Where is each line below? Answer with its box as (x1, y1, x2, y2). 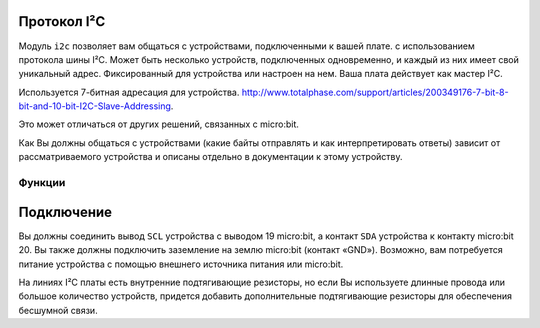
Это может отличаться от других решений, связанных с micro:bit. (18, 118, 299, 130)
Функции (18, 176, 66, 190)
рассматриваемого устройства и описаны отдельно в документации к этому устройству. (18, 151, 404, 163)
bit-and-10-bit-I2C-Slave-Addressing (18, 100, 172, 112)
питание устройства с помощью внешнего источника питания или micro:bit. (18, 258, 344, 270)
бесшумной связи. (18, 304, 99, 316)
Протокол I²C (18, 13, 106, 30)
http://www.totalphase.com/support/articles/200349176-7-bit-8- (241, 86, 509, 98)
